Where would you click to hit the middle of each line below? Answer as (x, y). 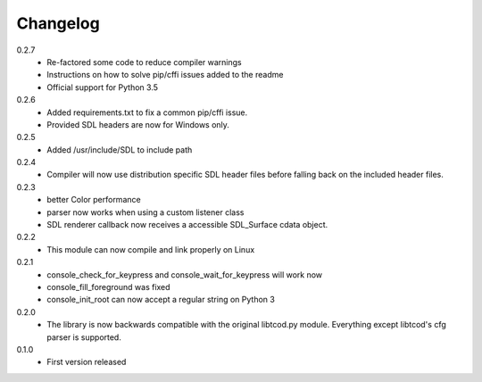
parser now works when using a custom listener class (145, 212)
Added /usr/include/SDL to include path (120, 149)
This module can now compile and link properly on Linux (151, 249)
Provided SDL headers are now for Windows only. (138, 124)
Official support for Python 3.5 (103, 87)
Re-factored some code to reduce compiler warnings (145, 62)
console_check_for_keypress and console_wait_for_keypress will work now (185, 274)
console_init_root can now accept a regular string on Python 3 (161, 300)
